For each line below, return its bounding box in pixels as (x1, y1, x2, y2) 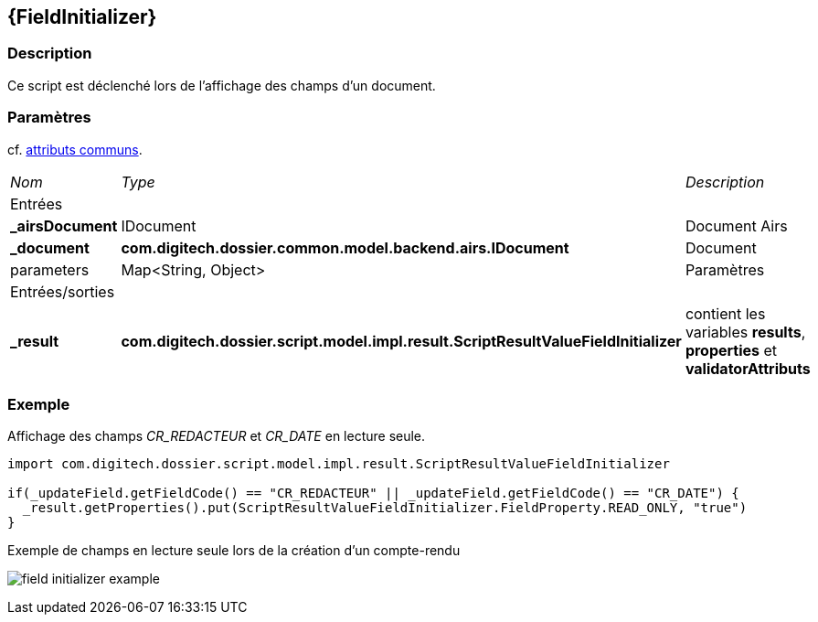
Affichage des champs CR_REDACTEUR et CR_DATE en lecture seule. (7, 428, 426, 445)
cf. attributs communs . (7, 141, 143, 157)
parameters (10, 260, 90, 279)
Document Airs (685, 216, 788, 235)
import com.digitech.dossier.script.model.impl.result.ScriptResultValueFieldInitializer (7, 456, 670, 472)
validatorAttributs (685, 359, 811, 378)
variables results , (685, 322, 806, 341)
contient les (685, 304, 766, 323)
